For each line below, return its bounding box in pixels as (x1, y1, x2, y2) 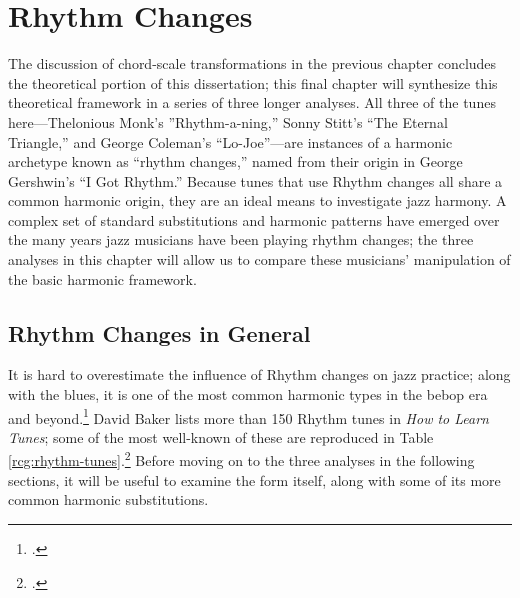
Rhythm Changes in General (8, 317, 311, 348)
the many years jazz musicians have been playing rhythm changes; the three (8, 229, 474, 250)
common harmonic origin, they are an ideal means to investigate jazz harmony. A (8, 190, 507, 211)
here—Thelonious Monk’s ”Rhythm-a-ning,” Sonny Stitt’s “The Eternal (8, 111, 448, 132)
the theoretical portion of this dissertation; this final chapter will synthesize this (8, 72, 498, 93)
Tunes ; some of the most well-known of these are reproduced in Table (8, 426, 434, 447)
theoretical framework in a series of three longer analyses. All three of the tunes (8, 92, 496, 113)
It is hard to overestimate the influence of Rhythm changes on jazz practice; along (8, 364, 511, 385)
